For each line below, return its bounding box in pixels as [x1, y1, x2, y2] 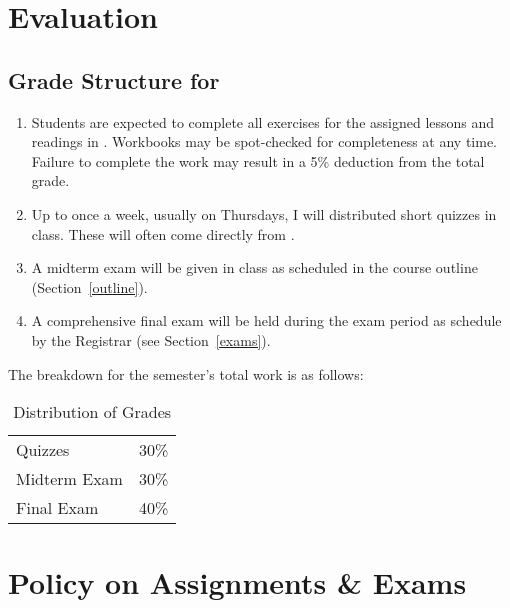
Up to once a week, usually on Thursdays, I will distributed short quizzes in [31, 203, 497, 224]
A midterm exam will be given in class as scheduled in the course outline [31, 257, 478, 278]
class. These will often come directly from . [31, 223, 295, 244]
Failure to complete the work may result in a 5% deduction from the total [31, 150, 485, 171]
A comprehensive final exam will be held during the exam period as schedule [31, 310, 502, 331]
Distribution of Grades [13, 400, 172, 424]
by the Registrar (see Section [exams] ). [31, 329, 271, 350]
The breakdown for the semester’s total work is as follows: [8, 363, 364, 384]
